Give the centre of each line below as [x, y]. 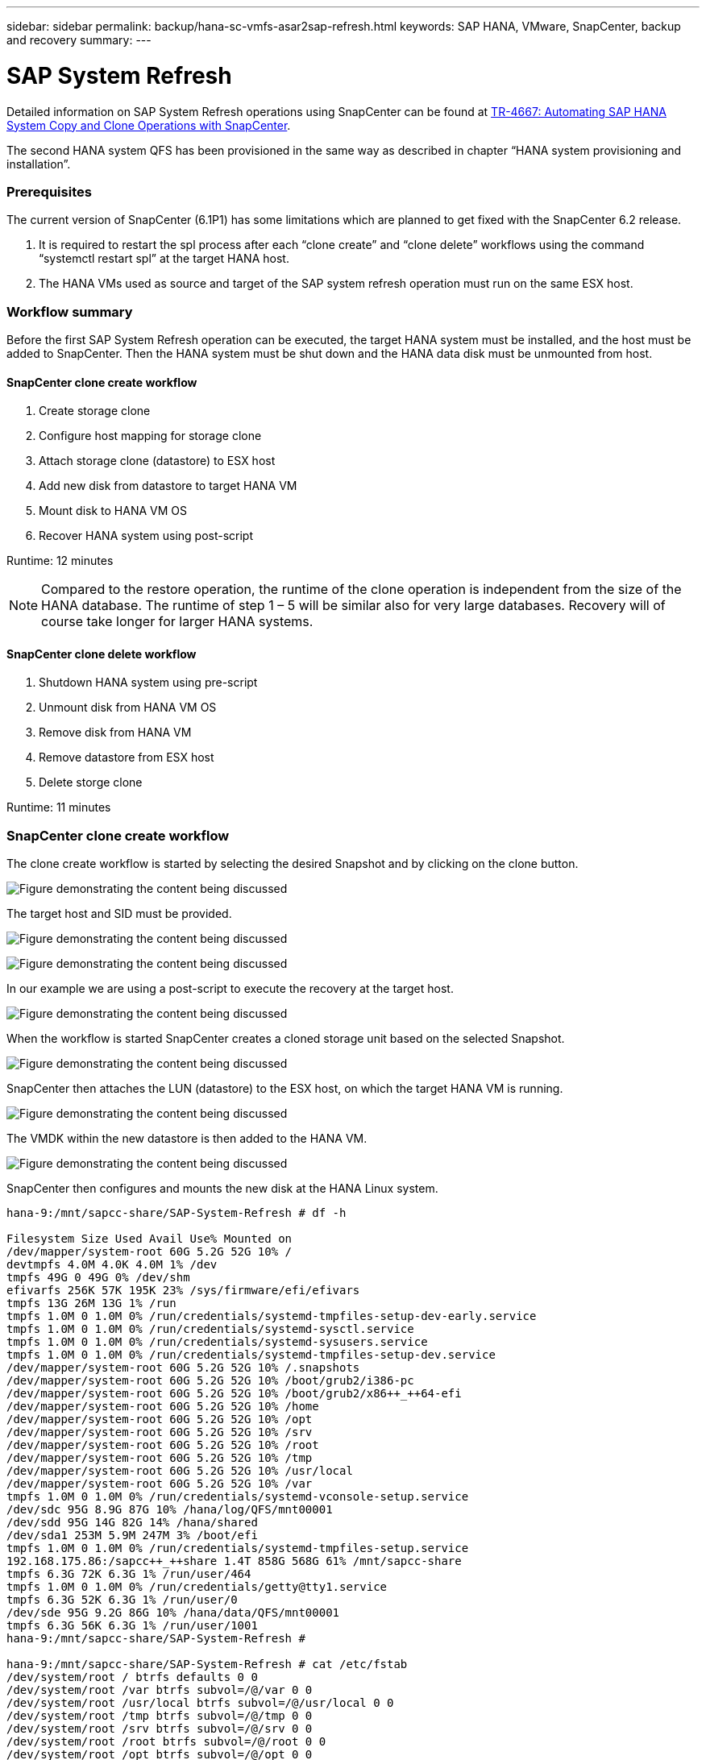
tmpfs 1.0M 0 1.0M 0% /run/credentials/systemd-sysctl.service [210, 1329]
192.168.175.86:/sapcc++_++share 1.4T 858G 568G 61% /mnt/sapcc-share [234, 1561]
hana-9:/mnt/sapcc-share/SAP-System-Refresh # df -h [176, 1213]
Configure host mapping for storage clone [150, 436]
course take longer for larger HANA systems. [177, 622]
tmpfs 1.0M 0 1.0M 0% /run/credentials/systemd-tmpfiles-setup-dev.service [251, 1355]
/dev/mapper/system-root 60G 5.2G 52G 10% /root [163, 1445]
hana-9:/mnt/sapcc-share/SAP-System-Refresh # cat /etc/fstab [207, 1665]
